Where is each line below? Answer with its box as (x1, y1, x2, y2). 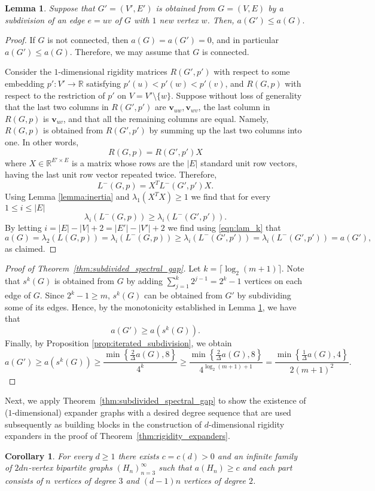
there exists (118, 449, 159, 462)
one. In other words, (5, 135, 79, 148)
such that (158, 461, 192, 474)
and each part (242, 461, 292, 474)
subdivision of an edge (5, 13, 85, 26)
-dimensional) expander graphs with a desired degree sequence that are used (12, 405, 291, 418)
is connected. (202, 45, 249, 57)
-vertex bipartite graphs (28, 461, 112, 474)
